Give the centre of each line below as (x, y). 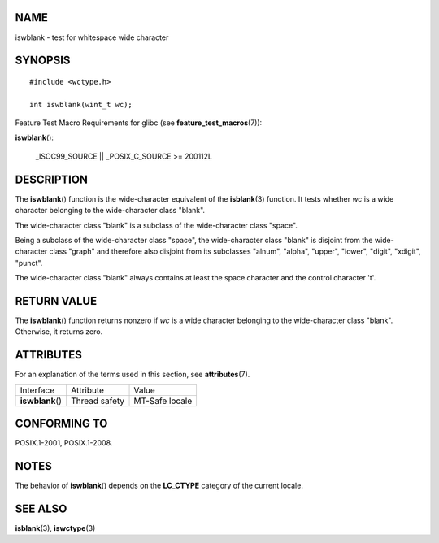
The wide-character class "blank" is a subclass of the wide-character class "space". (156, 225)
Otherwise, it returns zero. (59, 332)
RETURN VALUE (56, 301)
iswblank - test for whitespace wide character (92, 37)
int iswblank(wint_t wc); (81, 104)
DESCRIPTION (52, 179)
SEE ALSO (41, 508)
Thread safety (98, 401)
